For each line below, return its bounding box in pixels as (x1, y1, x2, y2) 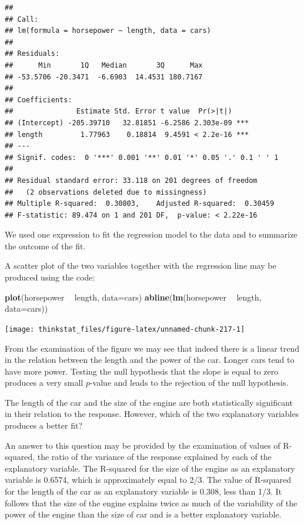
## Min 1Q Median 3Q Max (5, 61, 203, 69)
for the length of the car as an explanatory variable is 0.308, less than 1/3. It (5, 485, 282, 498)
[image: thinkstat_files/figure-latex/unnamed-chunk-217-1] (5, 325, 245, 333)
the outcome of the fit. (5, 239, 86, 252)
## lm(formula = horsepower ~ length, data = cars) (5, 26, 211, 35)
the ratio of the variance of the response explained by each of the (37, 450, 272, 463)
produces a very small (5, 376, 83, 389)
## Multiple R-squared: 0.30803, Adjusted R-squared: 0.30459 (5, 199, 275, 208)
